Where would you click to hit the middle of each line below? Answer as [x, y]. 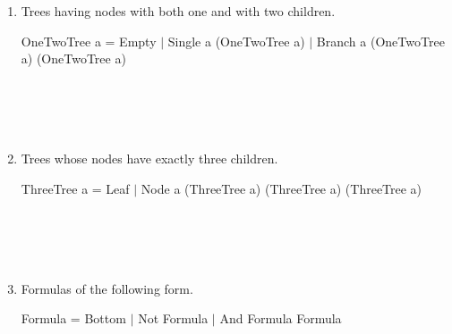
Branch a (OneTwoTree [380, 41]
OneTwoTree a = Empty [89, 41]
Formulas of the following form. [107, 288]
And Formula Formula [281, 318]
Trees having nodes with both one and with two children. [178, 11]
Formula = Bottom [73, 318]
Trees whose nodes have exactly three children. [149, 159]
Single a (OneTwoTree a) [236, 41]
